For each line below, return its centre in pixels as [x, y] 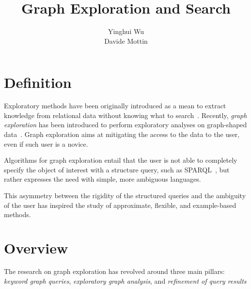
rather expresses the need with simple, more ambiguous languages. [102, 179]
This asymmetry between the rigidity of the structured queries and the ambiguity [125, 195]
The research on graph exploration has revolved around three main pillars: [114, 271]
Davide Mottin [126, 41]
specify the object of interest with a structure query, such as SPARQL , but [117, 169]
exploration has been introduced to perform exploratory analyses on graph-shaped [125, 125]
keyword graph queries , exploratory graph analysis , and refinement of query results [125, 280]
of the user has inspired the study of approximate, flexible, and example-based [120, 205]
